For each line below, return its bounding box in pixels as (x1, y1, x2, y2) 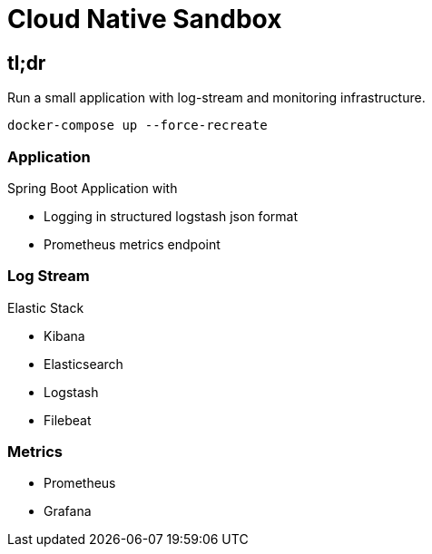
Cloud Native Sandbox (7, 4, 282, 34)
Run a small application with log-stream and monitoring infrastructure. (7, 90, 426, 106)
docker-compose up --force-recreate (7, 118, 268, 133)
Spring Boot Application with (7, 180, 178, 196)
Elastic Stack (7, 299, 84, 316)
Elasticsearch (44, 355, 123, 372)
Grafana (44, 503, 92, 520)
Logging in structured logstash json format (44, 208, 298, 224)
